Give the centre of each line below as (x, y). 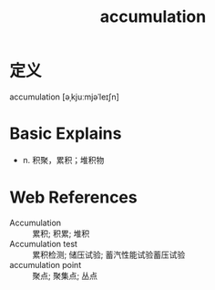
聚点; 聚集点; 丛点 (65, 275)
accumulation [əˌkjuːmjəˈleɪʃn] (65, 97)
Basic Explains (66, 134)
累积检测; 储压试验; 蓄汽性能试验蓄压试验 (109, 254)
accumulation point (46, 264)
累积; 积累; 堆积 (61, 233)
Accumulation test (43, 243)
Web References (74, 197)
